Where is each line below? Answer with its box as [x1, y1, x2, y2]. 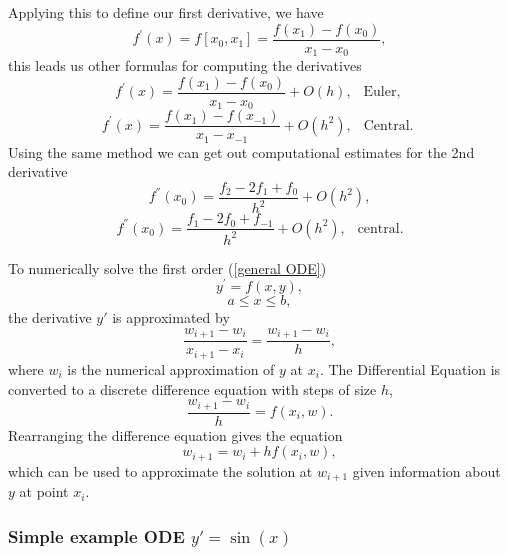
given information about [352, 460, 501, 481]
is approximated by [112, 307, 230, 328]
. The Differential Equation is [319, 358, 501, 379]
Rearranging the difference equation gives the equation [8, 424, 343, 445]
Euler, [363, 85, 401, 100]
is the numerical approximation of [67, 358, 275, 379]
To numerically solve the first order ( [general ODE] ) [8, 257, 327, 278]
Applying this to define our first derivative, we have [8, 2, 324, 22]
